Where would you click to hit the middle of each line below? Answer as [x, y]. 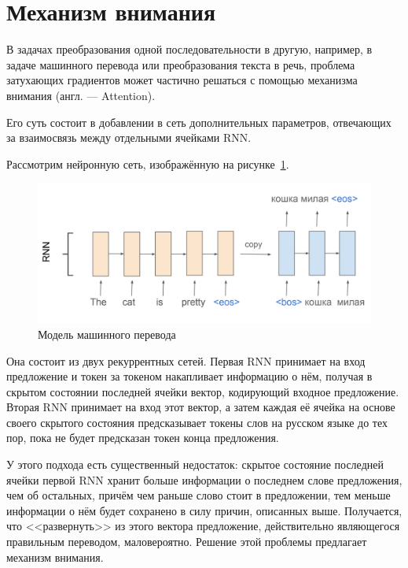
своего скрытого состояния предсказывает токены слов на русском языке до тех [197, 422]
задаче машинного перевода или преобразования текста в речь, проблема [181, 64]
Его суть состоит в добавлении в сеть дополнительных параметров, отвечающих [199, 122]
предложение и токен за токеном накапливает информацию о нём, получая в [189, 376]
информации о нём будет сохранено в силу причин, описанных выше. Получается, [204, 510]
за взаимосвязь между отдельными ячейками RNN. [129, 137]
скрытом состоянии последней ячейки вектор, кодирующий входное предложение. [203, 391]
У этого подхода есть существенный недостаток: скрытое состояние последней [195, 464]
